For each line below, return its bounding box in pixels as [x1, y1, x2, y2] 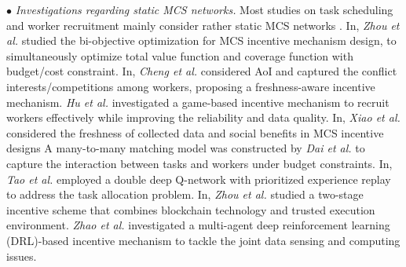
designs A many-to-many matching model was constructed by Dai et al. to [6, 140, 365, 156]
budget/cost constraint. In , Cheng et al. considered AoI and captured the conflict [6, 63, 397, 79]
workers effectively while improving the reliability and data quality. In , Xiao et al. [6, 109, 401, 126]
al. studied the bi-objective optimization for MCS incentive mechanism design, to [6, 32, 397, 49]
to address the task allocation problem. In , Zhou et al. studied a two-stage [6, 186, 364, 203]
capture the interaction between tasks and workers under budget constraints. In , [6, 155, 393, 171]
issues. [6, 247, 37, 264]
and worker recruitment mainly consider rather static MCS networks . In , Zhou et [6, 16, 400, 33]
